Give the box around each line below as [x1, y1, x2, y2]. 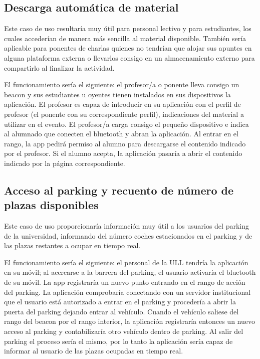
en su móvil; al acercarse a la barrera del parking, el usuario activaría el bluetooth [4, 267, 256, 277]
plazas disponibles [4, 197, 99, 213]
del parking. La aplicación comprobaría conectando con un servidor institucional [4, 286, 251, 297]
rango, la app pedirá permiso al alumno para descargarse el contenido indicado [4, 138, 246, 148]
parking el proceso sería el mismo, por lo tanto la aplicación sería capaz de [4, 335, 233, 346]
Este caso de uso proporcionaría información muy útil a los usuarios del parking [4, 221, 249, 231]
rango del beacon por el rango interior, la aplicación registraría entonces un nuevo [4, 316, 255, 326]
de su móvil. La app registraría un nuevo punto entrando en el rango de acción [4, 277, 245, 287]
